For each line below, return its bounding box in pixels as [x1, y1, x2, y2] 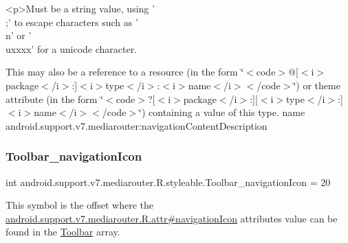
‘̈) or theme [293, 78, 340, 92]
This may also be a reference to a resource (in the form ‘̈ [6, 65, 244, 79]
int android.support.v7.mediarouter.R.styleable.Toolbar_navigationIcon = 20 [6, 174, 331, 189]
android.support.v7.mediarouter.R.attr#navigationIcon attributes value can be [6, 211, 338, 225]
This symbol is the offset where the [6, 198, 153, 212]
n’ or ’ [6, 28, 32, 43]
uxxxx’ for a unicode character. [6, 41, 138, 56]
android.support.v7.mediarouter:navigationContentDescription [6, 118, 268, 132]
